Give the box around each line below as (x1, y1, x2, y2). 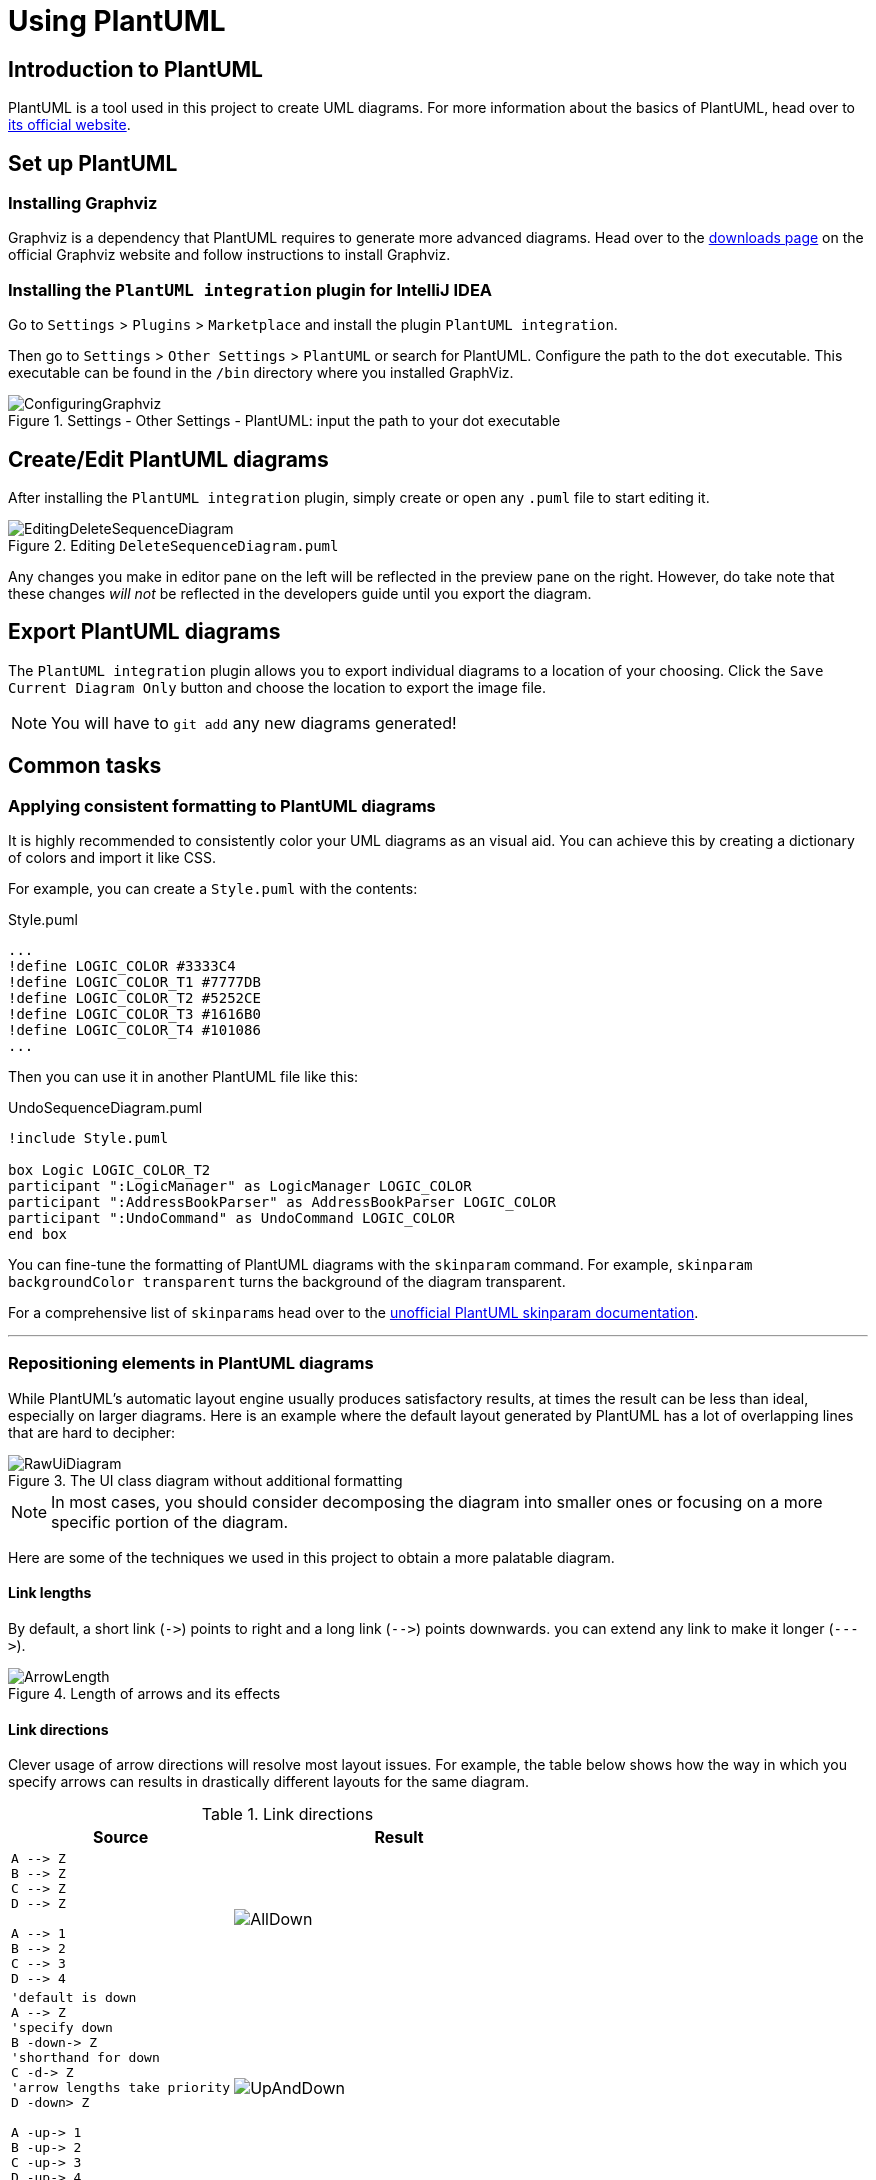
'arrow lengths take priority (11, 2080, 231, 2096)
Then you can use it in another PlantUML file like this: (8, 1068, 359, 1086)
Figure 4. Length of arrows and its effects (8, 1685, 281, 1703)
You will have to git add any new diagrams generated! (51, 712, 457, 733)
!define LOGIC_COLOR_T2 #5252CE (8, 990, 261, 1007)
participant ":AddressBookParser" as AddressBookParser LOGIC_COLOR (8, 1194, 556, 1211)
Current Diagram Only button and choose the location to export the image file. (8, 678, 547, 696)
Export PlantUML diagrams (8, 619, 281, 645)
